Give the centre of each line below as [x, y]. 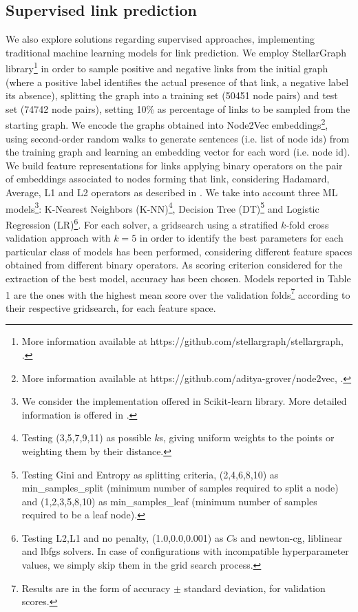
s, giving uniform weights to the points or [247, 437]
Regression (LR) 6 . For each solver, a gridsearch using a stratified [142, 223]
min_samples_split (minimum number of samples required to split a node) [180, 488]
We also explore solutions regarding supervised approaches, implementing [160, 39]
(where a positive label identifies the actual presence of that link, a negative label [177, 82]
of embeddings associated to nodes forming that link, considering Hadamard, [168, 179]
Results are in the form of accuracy [96, 588]
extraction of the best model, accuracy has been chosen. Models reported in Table [178, 278]
